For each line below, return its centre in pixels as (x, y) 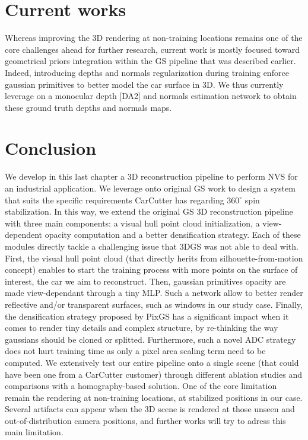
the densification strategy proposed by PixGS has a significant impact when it (147, 316)
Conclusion (51, 148)
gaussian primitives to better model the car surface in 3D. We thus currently (144, 84)
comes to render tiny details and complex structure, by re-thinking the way (142, 328)
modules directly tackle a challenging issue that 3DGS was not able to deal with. (152, 246)
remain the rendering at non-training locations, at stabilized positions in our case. (154, 397)
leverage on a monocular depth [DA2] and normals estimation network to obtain (151, 96)
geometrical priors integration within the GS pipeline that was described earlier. (150, 61)
